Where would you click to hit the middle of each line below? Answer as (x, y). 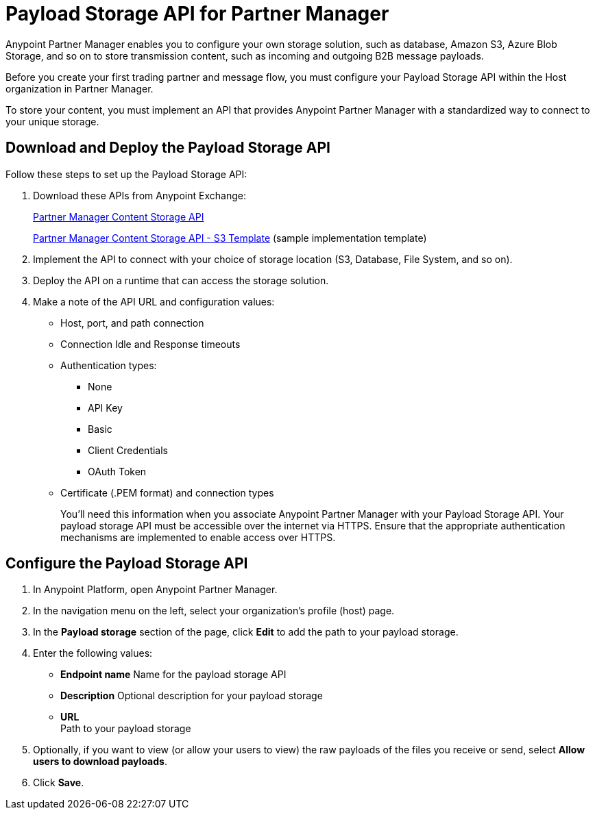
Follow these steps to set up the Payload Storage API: (126, 174)
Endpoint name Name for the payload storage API (173, 675)
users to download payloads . (100, 762)
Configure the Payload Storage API (127, 564)
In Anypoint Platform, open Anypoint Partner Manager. (155, 590)
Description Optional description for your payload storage (192, 696)
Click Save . (59, 783)
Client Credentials (128, 450)
